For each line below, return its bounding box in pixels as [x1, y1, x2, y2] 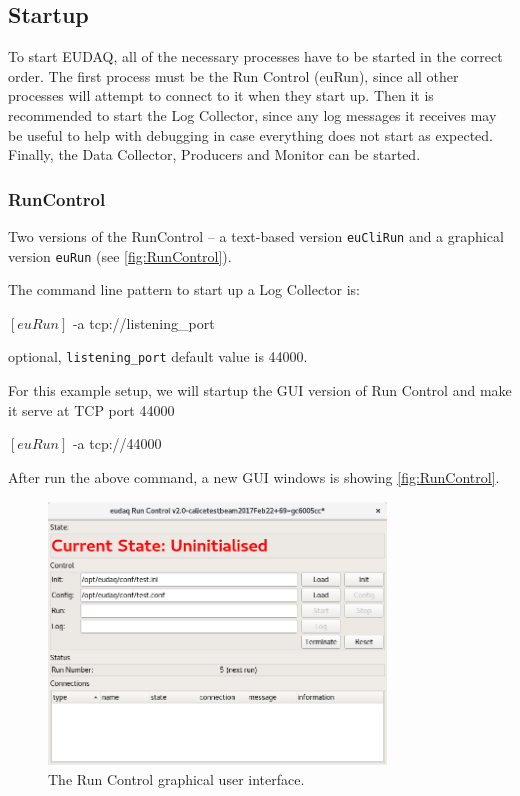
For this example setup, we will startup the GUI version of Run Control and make [8, 380, 512, 401]
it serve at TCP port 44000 [8, 399, 175, 420]
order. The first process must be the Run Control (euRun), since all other [8, 65, 459, 86]
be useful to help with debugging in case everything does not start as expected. [8, 124, 494, 145]
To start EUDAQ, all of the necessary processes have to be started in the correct [8, 46, 503, 67]
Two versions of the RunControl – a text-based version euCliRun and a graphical [8, 225, 504, 246]
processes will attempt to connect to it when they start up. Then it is [8, 85, 434, 106]
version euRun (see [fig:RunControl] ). [8, 245, 232, 266]
